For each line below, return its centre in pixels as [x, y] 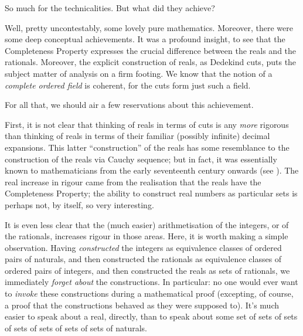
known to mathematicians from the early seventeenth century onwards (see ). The [152, 170]
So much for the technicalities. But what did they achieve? [110, 8]
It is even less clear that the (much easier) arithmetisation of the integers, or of [147, 224]
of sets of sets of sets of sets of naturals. [76, 327]
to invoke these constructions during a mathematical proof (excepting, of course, [149, 293]
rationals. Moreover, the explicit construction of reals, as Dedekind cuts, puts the [151, 62]
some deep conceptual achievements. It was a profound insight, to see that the [145, 39]
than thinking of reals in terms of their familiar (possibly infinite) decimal [137, 136]
